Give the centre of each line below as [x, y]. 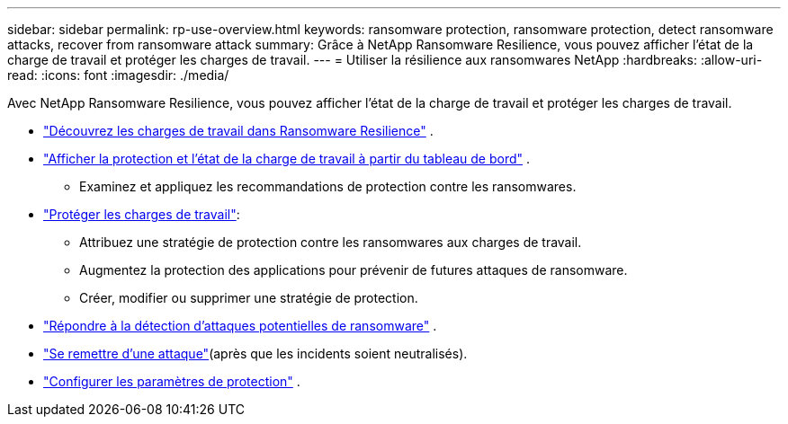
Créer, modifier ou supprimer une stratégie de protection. [249, 298]
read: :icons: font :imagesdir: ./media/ [118, 75]
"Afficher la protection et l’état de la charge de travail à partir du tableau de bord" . [287, 159]
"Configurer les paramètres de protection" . [172, 381]
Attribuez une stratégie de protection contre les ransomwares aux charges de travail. [331, 242]
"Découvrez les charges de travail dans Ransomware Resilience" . [238, 131]
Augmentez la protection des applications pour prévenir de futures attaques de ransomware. [354, 270]
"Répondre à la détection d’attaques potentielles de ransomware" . [240, 326]
